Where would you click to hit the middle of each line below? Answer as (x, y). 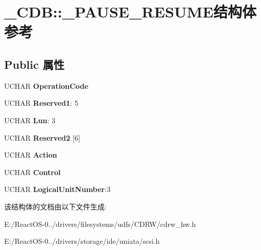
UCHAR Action (31, 155)
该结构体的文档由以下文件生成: (55, 206)
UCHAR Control (33, 172)
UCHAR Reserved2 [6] (42, 137)
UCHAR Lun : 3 (30, 120)
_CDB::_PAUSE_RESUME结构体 (130, 12)
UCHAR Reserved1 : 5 (41, 103)
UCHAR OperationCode (46, 85)
